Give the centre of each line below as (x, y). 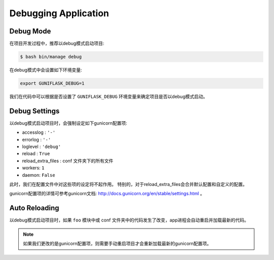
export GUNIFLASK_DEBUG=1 (52, 83)
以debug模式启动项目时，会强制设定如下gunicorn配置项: (68, 123)
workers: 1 (33, 168)
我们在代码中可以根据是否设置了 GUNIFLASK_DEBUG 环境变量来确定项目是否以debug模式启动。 (109, 97)
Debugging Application (59, 13)
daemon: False (39, 175)
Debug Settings (35, 111)
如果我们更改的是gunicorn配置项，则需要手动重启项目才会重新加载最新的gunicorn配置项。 (117, 244)
